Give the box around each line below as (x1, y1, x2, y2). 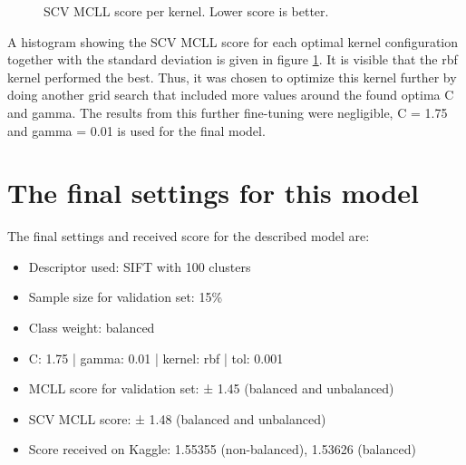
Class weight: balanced (28, 318, 155, 337)
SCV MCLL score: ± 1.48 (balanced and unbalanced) (28, 409, 326, 428)
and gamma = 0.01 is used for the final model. (7, 121, 266, 140)
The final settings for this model (7, 174, 419, 211)
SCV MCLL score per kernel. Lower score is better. (44, 2, 329, 20)
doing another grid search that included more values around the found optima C (7, 85, 454, 104)
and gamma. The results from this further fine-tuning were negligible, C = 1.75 (7, 102, 448, 121)
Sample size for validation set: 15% (28, 287, 223, 306)
